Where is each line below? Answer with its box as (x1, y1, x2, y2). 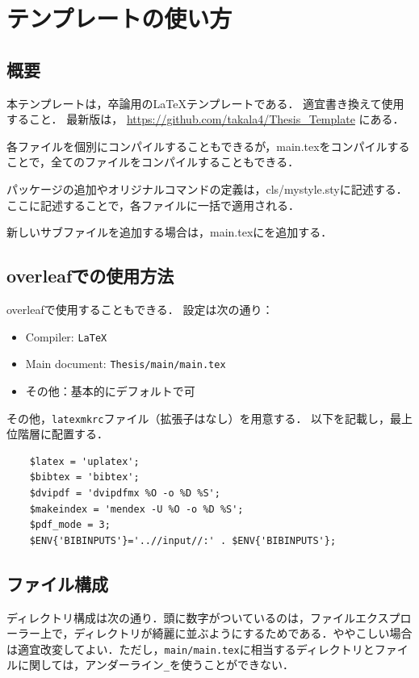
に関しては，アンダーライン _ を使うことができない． (17, 656, 294, 673)
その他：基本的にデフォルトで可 (25, 382, 195, 399)
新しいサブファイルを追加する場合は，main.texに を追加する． (6, 224, 333, 241)
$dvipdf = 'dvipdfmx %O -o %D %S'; (29, 487, 220, 499)
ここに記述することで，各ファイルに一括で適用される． (6, 196, 300, 213)
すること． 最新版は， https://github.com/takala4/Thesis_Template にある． (6, 111, 404, 128)
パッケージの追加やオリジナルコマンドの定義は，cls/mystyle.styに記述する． (6, 180, 408, 197)
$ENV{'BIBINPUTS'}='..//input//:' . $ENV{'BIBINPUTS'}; (29, 534, 337, 546)
